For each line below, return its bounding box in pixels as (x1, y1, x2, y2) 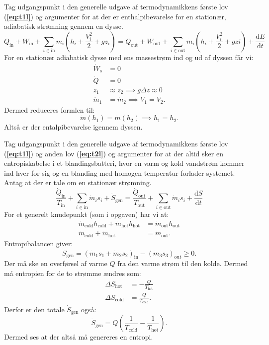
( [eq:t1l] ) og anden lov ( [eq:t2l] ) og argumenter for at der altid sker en (4, 148, 223, 158)
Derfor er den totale (4, 304, 65, 314)
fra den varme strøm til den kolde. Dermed (117, 258, 248, 269)
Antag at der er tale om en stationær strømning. (4, 177, 152, 188)
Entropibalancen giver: (4, 238, 73, 248)
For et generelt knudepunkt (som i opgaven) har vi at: (4, 208, 169, 219)
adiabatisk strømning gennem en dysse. (4, 21, 123, 31)
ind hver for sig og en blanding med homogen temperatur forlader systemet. (4, 167, 235, 178)
